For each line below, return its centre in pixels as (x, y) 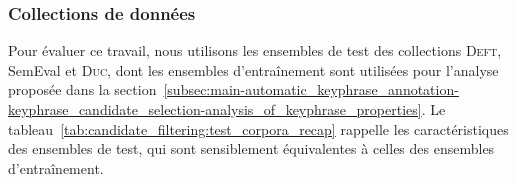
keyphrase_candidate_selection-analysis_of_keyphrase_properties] (215, 109)
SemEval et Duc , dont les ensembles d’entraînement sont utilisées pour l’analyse (253, 69)
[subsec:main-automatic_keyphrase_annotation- (311, 89)
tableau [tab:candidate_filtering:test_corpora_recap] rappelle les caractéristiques (258, 128)
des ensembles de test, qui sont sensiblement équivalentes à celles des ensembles (251, 148)
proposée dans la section (82, 89)
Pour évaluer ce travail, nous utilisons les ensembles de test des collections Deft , (255, 50)
